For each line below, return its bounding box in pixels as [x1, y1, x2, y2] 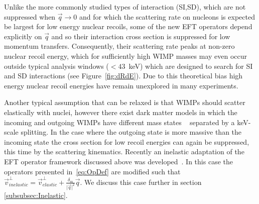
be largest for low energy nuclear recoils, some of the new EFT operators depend [4, 21, 252, 32]
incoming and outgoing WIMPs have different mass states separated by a [4, 117, 235, 127]
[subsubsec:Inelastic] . [4, 189, 68, 200]
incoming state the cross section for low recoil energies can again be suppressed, [4, 136, 249, 147]
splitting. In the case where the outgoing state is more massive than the [21, 127, 242, 137]
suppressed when [4, 11, 56, 22]
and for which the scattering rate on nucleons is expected [79, 11, 255, 22]
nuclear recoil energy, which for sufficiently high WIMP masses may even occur [4, 50, 247, 61]
